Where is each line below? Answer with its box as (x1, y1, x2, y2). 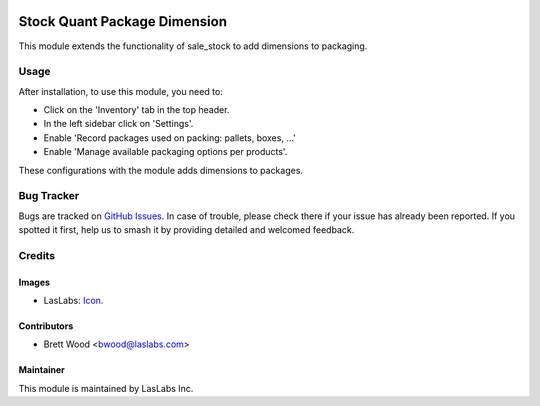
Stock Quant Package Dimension (18, 13, 227, 30)
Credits (18, 248, 55, 262)
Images (18, 276, 50, 288)
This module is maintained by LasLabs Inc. (18, 382, 194, 394)
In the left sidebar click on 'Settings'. (43, 118, 194, 130)
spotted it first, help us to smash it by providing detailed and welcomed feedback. (18, 224, 355, 236)
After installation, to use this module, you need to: (18, 85, 224, 97)
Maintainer (18, 364, 65, 376)
